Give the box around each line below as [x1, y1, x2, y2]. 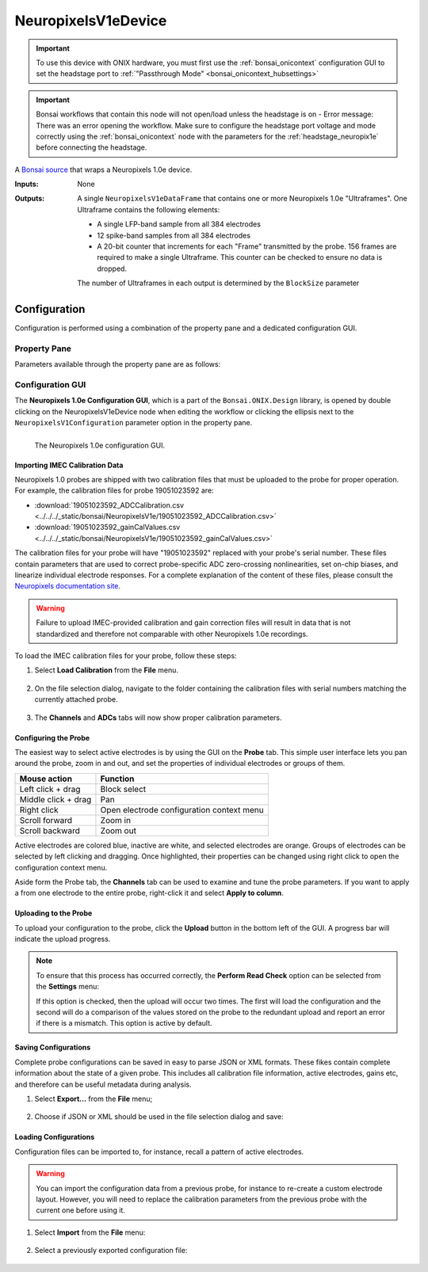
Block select [100, 783, 147, 794]
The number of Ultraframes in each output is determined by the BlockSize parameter [77, 278, 360, 288]
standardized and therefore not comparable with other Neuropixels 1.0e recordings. [36, 629, 308, 638]
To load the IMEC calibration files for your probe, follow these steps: [14, 651, 237, 661]
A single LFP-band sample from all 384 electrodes [97, 219, 262, 229]
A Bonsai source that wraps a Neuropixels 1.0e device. [14, 165, 193, 174]
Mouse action [19, 773, 73, 784]
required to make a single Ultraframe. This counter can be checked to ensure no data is [97, 253, 383, 262]
